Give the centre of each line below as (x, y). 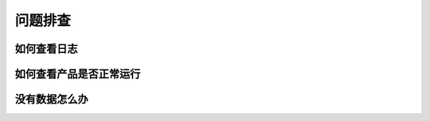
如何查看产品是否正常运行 (78, 74)
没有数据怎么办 (51, 99)
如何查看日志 (46, 49)
